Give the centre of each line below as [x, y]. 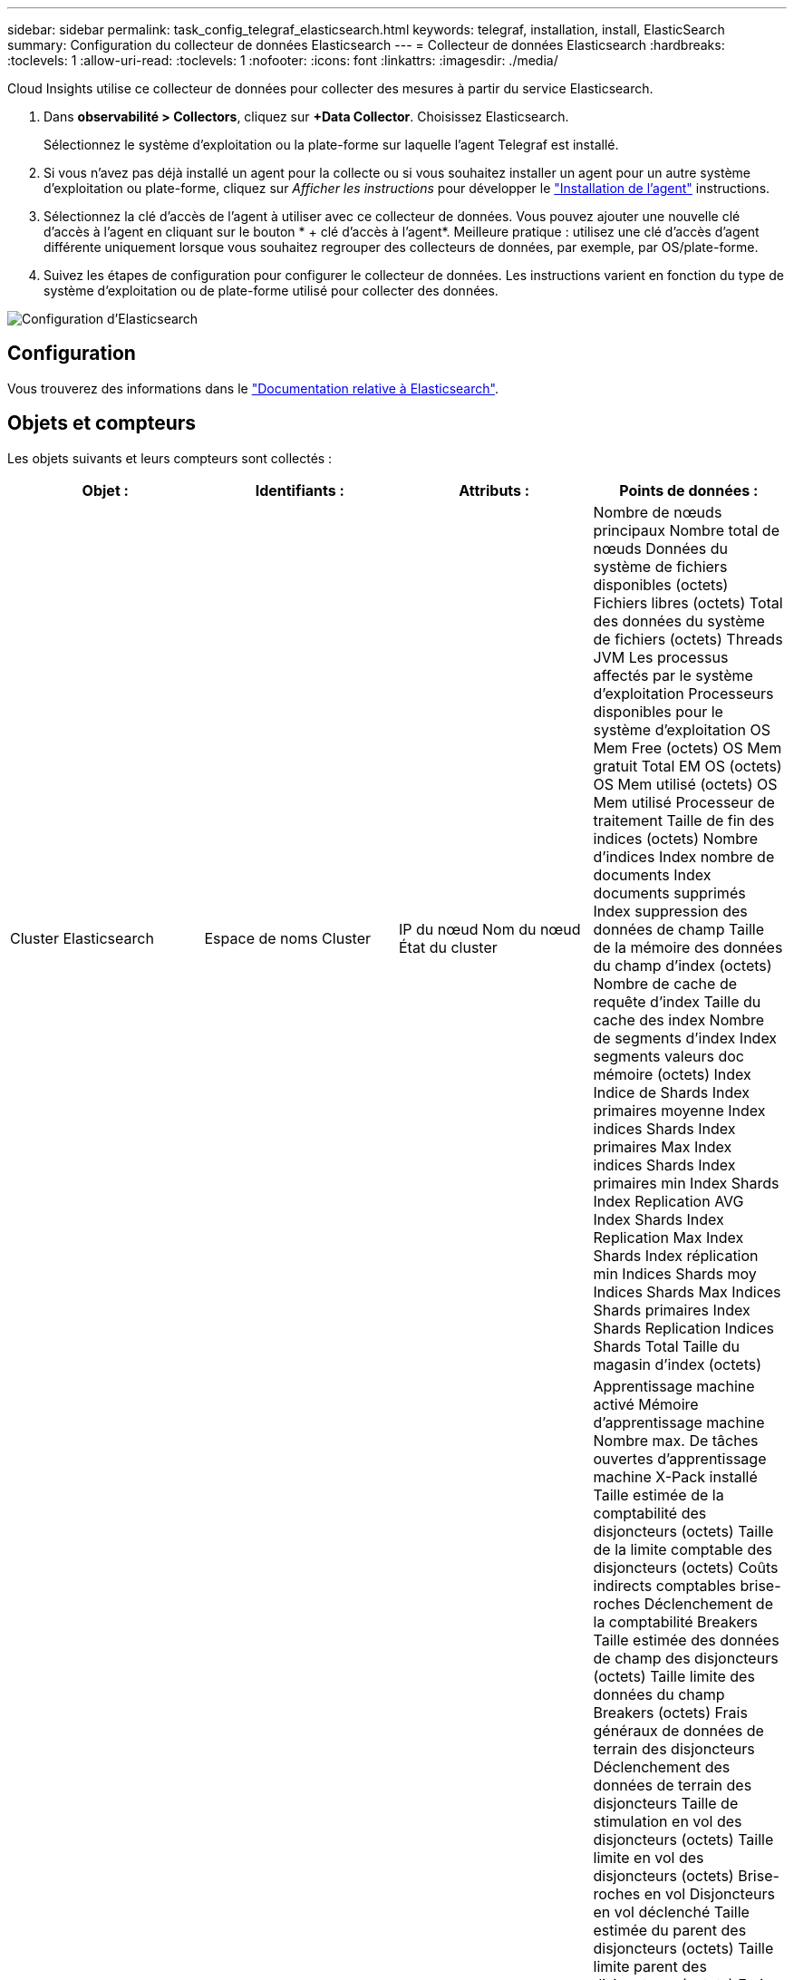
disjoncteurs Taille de [666, 1803]
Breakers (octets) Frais [670, 1712]
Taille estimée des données [686, 1640]
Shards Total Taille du [666, 1346]
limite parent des [650, 1966]
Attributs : [494, 490]
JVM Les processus [661, 657]
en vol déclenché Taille [671, 1912]
